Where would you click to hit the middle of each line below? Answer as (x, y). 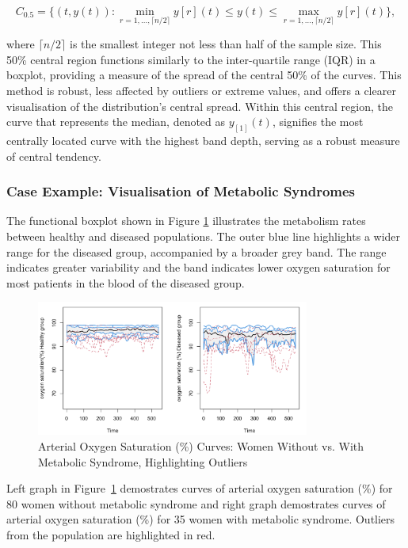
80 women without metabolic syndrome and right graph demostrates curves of (196, 503)
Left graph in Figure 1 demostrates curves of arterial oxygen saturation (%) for (200, 488)
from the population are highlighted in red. (111, 534)
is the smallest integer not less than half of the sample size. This (225, 44)
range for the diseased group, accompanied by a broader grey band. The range (196, 251)
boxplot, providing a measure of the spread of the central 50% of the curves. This (204, 75)
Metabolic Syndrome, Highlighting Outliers (143, 461)
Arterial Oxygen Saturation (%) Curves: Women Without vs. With (201, 445)
